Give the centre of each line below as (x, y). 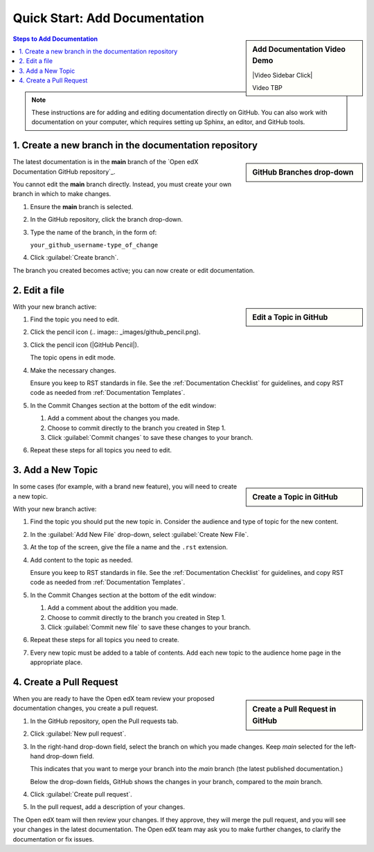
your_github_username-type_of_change (94, 245)
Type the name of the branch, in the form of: (93, 232)
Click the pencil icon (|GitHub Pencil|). (84, 345)
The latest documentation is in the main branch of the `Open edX (106, 162)
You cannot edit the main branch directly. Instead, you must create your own (122, 184)
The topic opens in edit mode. (73, 357)
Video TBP (268, 88)
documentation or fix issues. (53, 839)
